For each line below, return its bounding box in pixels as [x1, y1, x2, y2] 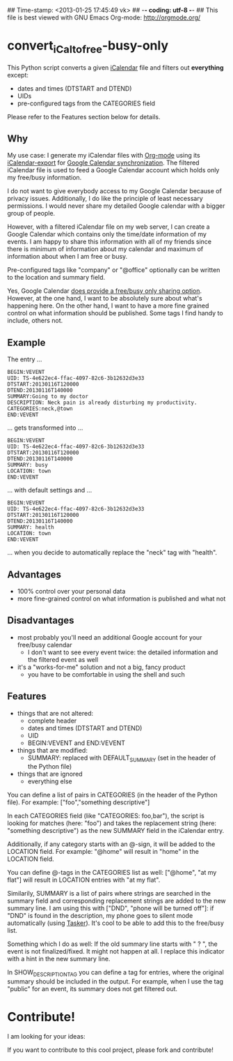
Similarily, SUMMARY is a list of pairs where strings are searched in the [7, 889, 211, 898]
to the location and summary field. [7, 273, 106, 282]
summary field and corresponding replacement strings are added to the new [7, 896, 226, 905]
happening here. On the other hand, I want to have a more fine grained [7, 301, 209, 310]
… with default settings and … [7, 486, 93, 495]
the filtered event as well [27, 655, 99, 663]
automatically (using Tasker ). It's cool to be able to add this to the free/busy [7, 919, 225, 927]
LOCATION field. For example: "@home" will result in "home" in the [7, 848, 200, 856]
